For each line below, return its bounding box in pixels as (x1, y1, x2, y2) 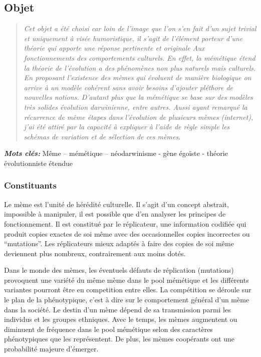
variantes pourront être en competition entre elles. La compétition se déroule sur (4, 284, 251, 295)
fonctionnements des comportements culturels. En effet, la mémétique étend (24, 52, 255, 63)
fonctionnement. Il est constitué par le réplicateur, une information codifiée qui (4, 218, 246, 229)
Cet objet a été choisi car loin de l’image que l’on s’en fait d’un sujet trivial (24, 23, 256, 34)
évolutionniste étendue (4, 157, 73, 168)
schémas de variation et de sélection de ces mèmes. (24, 131, 181, 141)
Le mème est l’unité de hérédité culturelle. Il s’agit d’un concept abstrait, (4, 199, 229, 209)
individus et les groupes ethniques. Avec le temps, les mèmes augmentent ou (4, 314, 237, 324)
